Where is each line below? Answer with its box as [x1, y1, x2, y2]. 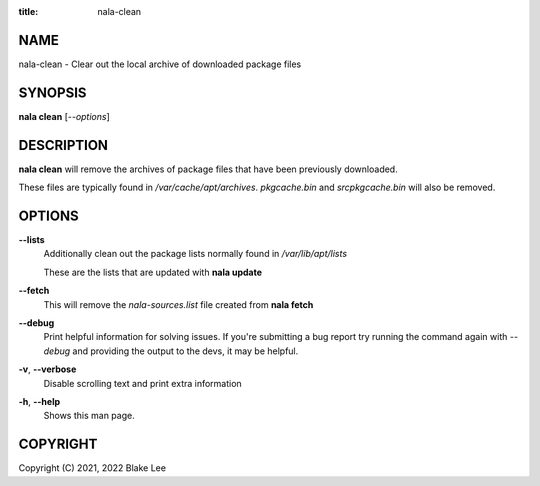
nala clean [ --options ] [18, 110, 110, 122]
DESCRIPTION [18, 136, 109, 154]
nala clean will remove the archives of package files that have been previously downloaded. [18, 163, 399, 175]
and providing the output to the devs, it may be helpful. [72, 345, 299, 357]
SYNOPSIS [18, 84, 87, 101]
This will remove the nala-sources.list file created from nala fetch [43, 298, 314, 310]
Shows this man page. [43, 410, 135, 422]
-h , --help [18, 395, 61, 407]
